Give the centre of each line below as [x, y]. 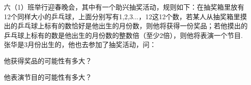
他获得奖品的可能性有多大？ [48, 60]
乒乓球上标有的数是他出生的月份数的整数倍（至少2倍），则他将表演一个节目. [123, 35]
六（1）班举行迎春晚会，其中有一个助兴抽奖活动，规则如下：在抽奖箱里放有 [124, 7]
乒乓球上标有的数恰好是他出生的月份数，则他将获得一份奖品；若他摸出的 [132, 26]
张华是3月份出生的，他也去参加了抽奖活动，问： [80, 44]
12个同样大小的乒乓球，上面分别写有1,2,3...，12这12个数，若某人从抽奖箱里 [122, 16]
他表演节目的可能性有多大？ [48, 77]
